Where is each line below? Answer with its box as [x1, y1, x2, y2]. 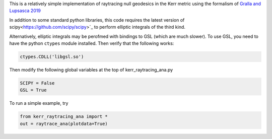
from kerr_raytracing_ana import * [20, 114, 108, 119]
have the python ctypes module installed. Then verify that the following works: [9, 40, 174, 46]
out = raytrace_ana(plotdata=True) [20, 121, 108, 126]
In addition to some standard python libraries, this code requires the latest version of [9, 17, 185, 23]
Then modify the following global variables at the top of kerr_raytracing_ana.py [9, 66, 173, 73]
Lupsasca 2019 [9, 8, 41, 14]
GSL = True [20, 87, 47, 93]
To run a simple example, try [9, 100, 69, 106]
